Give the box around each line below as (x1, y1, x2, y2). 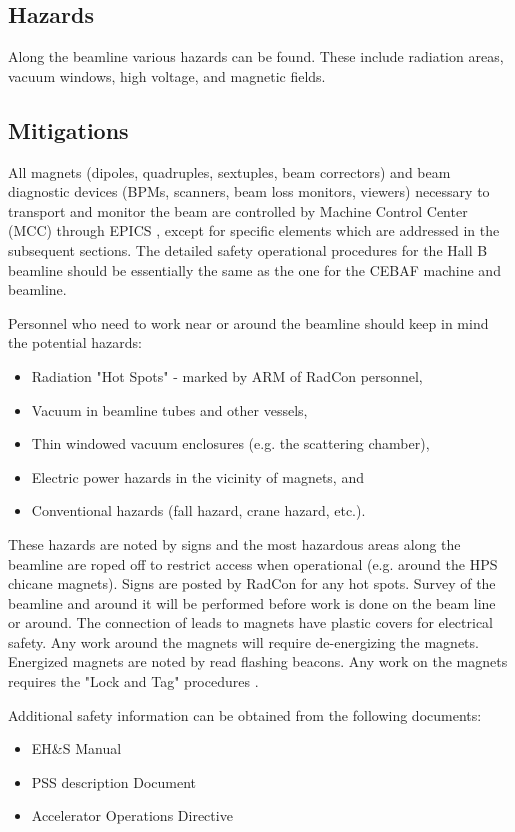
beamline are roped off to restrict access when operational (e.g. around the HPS (8, 553, 498, 574)
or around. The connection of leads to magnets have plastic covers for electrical (8, 612, 494, 633)
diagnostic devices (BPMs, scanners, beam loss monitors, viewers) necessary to (8, 181, 490, 202)
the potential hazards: (8, 332, 142, 353)
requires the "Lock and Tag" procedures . (8, 671, 259, 692)
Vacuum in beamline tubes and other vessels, (31, 399, 308, 420)
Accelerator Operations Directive (31, 805, 233, 826)
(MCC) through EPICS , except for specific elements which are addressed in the (8, 220, 500, 241)
